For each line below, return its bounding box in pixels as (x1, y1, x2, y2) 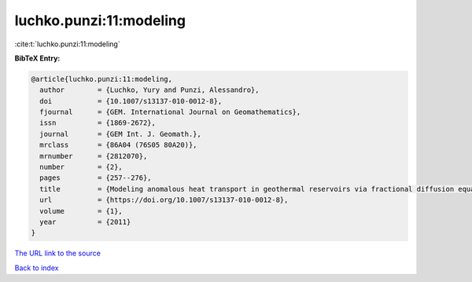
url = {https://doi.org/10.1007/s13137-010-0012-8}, (39, 196, 289, 204)
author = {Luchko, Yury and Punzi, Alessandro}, (39, 86, 260, 94)
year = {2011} (39, 218, 131, 226)
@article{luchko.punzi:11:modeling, (31, 75, 173, 83)
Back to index (14, 263, 59, 273)
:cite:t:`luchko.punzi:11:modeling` (14, 39, 121, 49)
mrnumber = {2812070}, (39, 152, 148, 160)
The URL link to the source (14, 248, 101, 258)
